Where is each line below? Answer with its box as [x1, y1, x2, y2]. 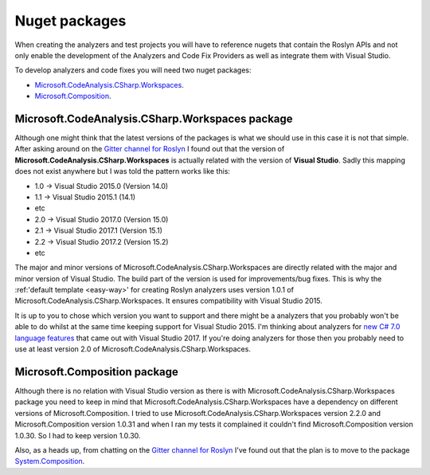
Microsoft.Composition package [14, 365, 179, 379]
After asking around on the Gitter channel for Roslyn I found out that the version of [14, 144, 285, 154]
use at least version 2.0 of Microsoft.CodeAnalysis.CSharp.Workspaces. [14, 344, 251, 354]
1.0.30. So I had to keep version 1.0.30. [14, 430, 141, 440]
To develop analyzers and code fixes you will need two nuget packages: [14, 65, 252, 75]
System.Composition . [14, 457, 85, 466]
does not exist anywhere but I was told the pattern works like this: [14, 167, 231, 176]
